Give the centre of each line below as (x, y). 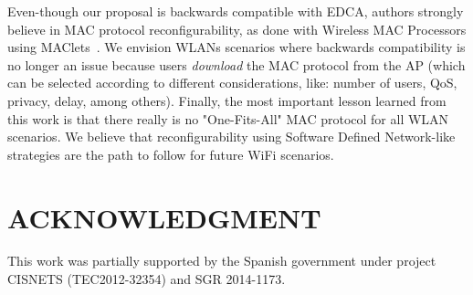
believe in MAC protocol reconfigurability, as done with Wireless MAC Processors (237, 29)
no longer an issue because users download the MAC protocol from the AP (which (236, 64)
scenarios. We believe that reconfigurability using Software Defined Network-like (231, 137)
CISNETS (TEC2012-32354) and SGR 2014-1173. (147, 279)
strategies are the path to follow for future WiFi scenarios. (171, 154)
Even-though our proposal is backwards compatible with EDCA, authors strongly (236, 11)
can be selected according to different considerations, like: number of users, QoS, (232, 83)
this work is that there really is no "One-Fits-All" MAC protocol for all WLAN (228, 118)
